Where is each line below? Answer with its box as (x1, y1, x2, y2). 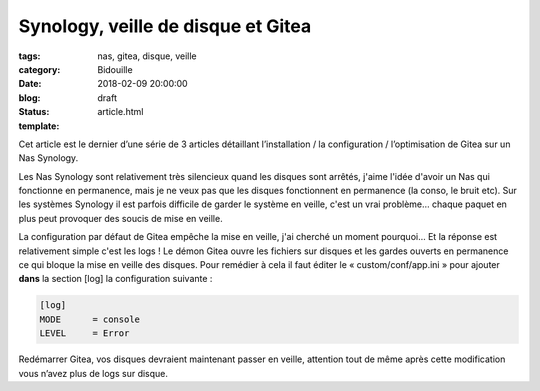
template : (18, 120, 60, 132)
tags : (18, 50, 41, 62)
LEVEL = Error (39, 328, 130, 339)
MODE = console (39, 313, 140, 325)
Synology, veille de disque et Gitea (18, 15, 312, 37)
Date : (18, 78, 42, 90)
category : (18, 63, 61, 75)
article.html (97, 106, 144, 118)
